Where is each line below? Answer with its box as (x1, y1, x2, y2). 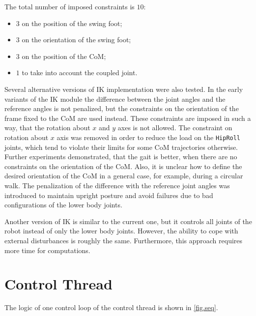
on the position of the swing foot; (22, 18, 122, 28)
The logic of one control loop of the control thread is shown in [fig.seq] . (4, 302, 218, 313)
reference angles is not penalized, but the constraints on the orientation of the (4, 103, 239, 114)
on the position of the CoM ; (22, 51, 106, 61)
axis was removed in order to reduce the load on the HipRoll (57, 132, 241, 142)
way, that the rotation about (4, 122, 90, 133)
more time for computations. (4, 245, 90, 255)
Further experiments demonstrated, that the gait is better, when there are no (4, 151, 237, 162)
